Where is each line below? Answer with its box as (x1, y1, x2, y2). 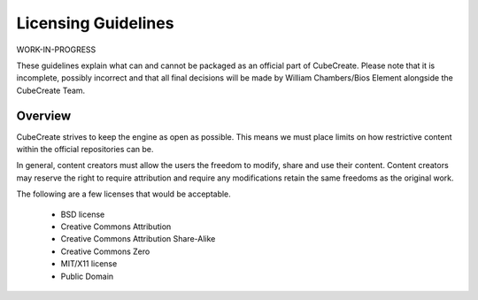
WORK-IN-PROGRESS (16, 44, 96, 55)
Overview (16, 108, 72, 123)
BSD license (60, 209, 105, 219)
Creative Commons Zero (60, 246, 150, 257)
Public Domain (60, 271, 114, 281)
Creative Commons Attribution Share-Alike (60, 234, 216, 244)
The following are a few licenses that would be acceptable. (16, 188, 232, 199)
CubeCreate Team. (16, 85, 86, 96)
